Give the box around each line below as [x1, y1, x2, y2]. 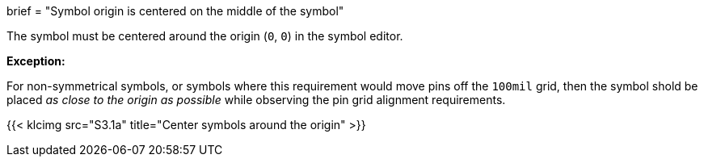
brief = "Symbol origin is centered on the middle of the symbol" [6, 4, 344, 18]
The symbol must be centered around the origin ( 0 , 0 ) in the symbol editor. [6, 29, 403, 43]
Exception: [6, 54, 65, 68]
